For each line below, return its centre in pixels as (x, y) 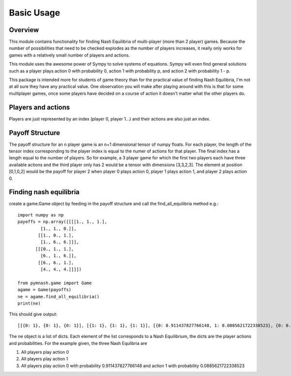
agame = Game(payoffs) (45, 290)
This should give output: (33, 314)
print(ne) (29, 303)
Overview (24, 30)
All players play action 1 (44, 359)
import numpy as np (41, 215)
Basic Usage (34, 13)
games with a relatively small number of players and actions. (70, 55)
